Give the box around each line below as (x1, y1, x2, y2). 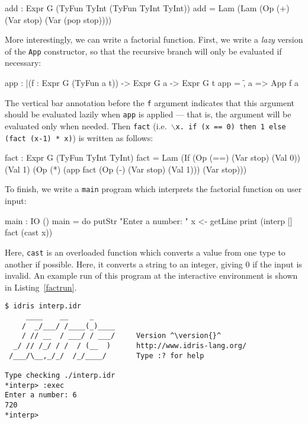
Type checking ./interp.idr (5, 371, 115, 380)
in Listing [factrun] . (5, 280, 77, 293)
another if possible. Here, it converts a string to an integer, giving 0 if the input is (5, 257, 302, 270)
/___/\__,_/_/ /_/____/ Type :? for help (9, 351, 204, 360)
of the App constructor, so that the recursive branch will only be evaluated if (5, 44, 282, 57)
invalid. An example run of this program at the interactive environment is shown (5, 269, 298, 282)
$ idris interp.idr (5, 302, 81, 311)
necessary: (5, 56, 41, 69)
